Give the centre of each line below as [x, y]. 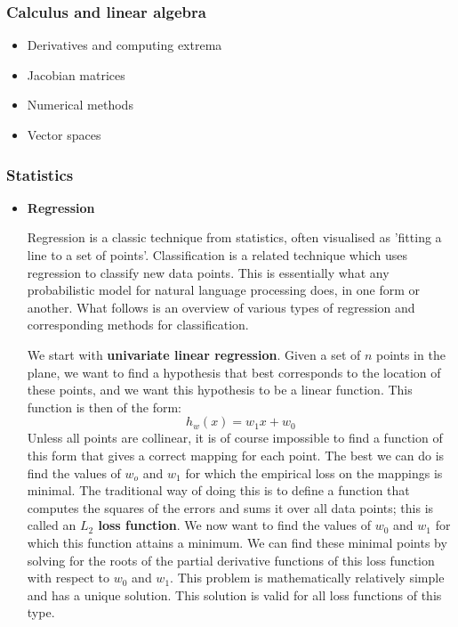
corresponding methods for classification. [138, 325]
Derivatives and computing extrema [125, 45]
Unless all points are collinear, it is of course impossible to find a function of [235, 438]
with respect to [68, 578]
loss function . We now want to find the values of [235, 525]
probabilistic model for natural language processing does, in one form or [223, 290]
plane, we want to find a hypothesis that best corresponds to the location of [234, 372]
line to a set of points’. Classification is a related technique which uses [217, 255]
